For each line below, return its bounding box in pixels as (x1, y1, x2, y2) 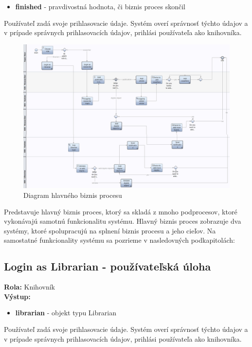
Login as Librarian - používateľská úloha (4, 259, 211, 274)
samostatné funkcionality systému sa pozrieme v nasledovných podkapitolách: (4, 235, 235, 245)
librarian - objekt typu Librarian (15, 308, 116, 318)
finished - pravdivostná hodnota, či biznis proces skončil (15, 1, 185, 11)
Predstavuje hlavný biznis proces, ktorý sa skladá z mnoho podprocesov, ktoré (4, 206, 237, 216)
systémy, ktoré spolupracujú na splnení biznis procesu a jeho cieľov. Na (4, 225, 216, 235)
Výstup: (4, 291, 31, 301)
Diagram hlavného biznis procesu (23, 190, 122, 200)
